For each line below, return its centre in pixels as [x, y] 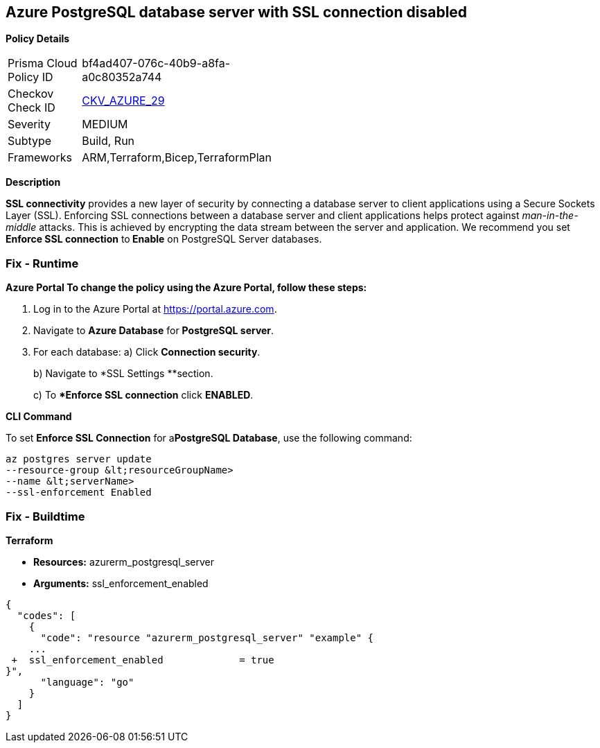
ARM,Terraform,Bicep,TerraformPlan [177, 158]
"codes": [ [46, 615]
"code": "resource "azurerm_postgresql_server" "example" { [207, 637]
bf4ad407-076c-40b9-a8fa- [156, 63]
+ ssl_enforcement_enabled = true [143, 660]
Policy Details [38, 39]
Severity [29, 124]
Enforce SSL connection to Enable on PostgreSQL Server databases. [164, 239]
